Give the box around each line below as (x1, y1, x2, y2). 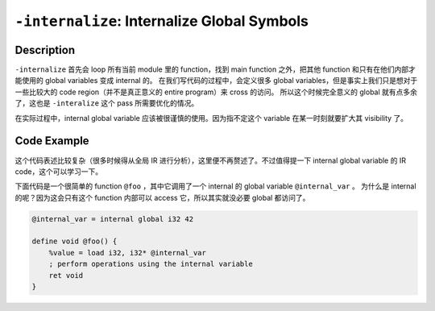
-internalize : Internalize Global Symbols (14, 12, 309, 30)
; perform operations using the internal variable (48, 259, 253, 269)
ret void (48, 271, 84, 280)
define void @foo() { (31, 237, 118, 246)
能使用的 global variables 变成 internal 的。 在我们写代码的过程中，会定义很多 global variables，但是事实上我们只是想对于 (14, 76, 418, 85)
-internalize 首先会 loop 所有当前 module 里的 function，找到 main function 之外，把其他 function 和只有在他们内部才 (14, 64, 416, 74)
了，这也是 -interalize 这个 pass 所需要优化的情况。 (14, 98, 199, 108)
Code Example (14, 134, 89, 148)
